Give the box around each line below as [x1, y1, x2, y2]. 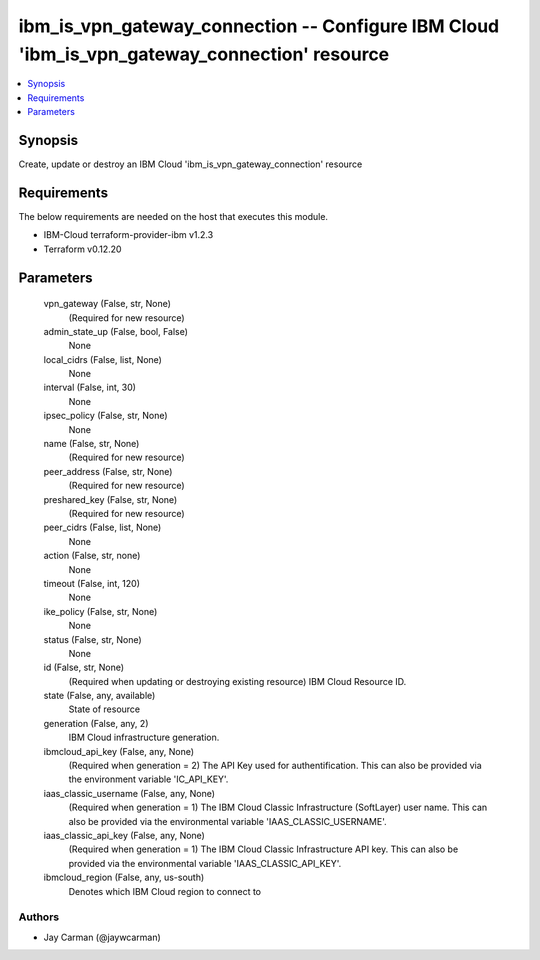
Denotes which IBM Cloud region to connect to [68, 885, 262, 897]
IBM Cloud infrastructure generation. [68, 731, 220, 744]
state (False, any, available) [43, 690, 156, 702]
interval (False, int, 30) [43, 381, 137, 394]
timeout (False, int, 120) [43, 577, 140, 589]
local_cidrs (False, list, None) [43, 353, 162, 365]
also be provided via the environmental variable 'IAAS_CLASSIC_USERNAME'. [68, 815, 387, 827]
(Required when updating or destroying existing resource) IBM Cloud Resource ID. [68, 675, 407, 687]
